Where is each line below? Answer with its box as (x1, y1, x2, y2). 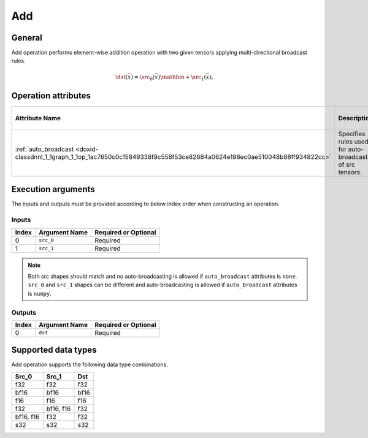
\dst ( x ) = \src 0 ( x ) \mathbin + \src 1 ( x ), (115, 74, 214, 82)
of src (338, 160, 356, 169)
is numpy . (28, 290, 52, 297)
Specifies (338, 129, 366, 138)
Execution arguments (11, 184, 95, 194)
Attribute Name (15, 113, 61, 122)
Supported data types (11, 345, 98, 355)
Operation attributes (11, 90, 91, 101)
